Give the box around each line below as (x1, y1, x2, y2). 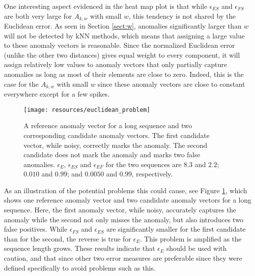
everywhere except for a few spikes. (4, 89, 110, 99)
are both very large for (4, 10, 72, 21)
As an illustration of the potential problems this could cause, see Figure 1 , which (4, 185, 247, 195)
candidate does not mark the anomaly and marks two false (24, 149, 200, 160)
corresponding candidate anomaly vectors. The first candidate (24, 130, 210, 140)
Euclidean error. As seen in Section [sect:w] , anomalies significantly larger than (4, 21, 242, 31)
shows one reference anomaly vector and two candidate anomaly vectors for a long (4, 195, 252, 205)
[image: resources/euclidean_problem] (24, 106, 150, 113)
